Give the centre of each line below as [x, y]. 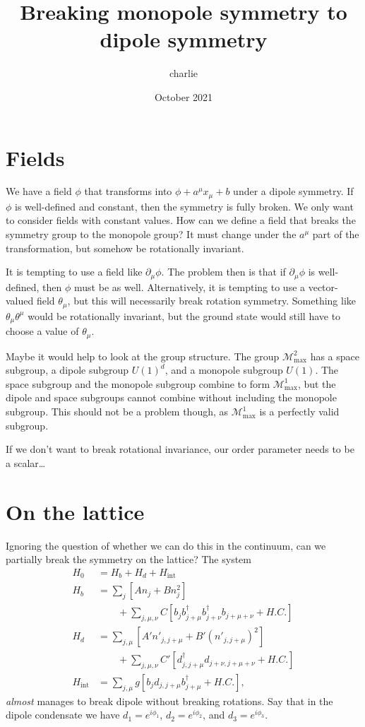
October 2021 [184, 96]
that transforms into [128, 191]
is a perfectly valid [299, 412]
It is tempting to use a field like [74, 272]
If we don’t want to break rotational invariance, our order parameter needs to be [180, 449]
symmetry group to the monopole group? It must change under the [151, 234]
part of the [336, 234]
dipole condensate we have [63, 715]
